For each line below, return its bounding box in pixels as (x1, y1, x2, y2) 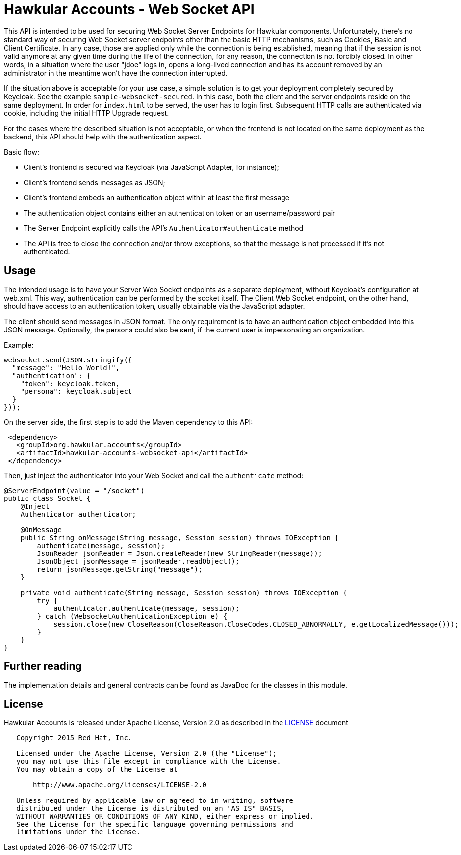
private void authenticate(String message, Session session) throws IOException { (20, 588, 347, 597)
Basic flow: (4, 147, 39, 156)
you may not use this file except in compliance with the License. (16, 757, 281, 766)
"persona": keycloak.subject (20, 387, 132, 395)
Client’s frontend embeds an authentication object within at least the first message (24, 193, 290, 202)
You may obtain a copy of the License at (16, 765, 178, 773)
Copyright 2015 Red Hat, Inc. (16, 734, 132, 742)
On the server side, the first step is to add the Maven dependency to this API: (4, 417, 253, 426)
